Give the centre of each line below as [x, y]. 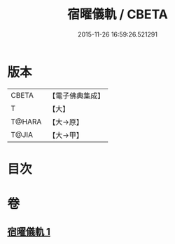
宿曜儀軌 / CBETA [118, 14]
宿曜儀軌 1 [29, 232]
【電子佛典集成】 [77, 96]
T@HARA [26, 122]
